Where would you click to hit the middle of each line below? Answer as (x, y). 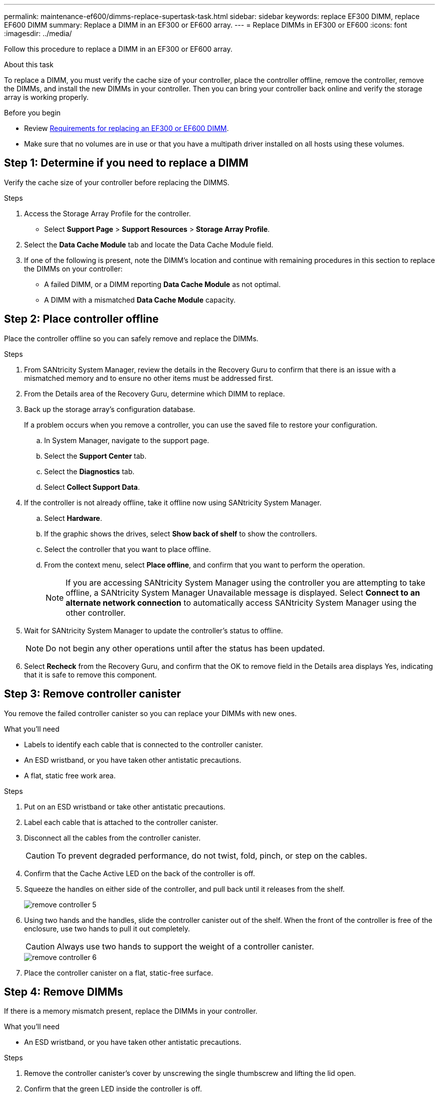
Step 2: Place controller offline (81, 319)
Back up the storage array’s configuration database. (110, 409)
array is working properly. (46, 97)
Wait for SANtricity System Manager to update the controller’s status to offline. (154, 630)
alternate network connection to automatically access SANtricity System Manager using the (241, 602)
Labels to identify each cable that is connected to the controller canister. (144, 744)
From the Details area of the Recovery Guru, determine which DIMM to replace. (155, 393)
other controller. (96, 612)
